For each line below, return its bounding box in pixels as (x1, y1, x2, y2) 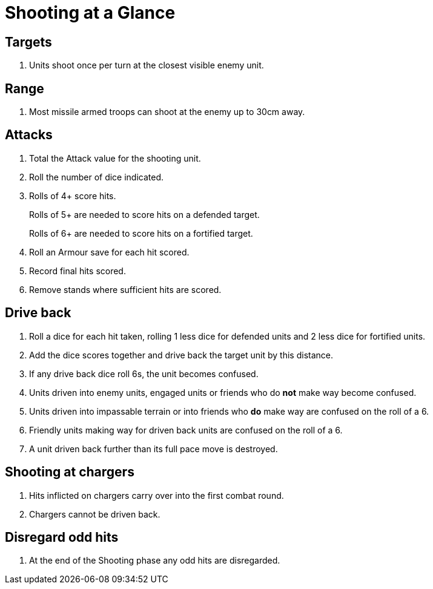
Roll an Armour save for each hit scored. (29, 246, 190, 257)
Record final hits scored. (29, 265, 126, 276)
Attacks (5, 127, 53, 143)
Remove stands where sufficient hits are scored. (29, 284, 222, 295)
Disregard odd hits (5, 529, 119, 545)
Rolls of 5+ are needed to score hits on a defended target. (29, 209, 260, 220)
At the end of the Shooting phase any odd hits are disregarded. (29, 555, 280, 566)
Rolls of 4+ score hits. (29, 190, 116, 201)
